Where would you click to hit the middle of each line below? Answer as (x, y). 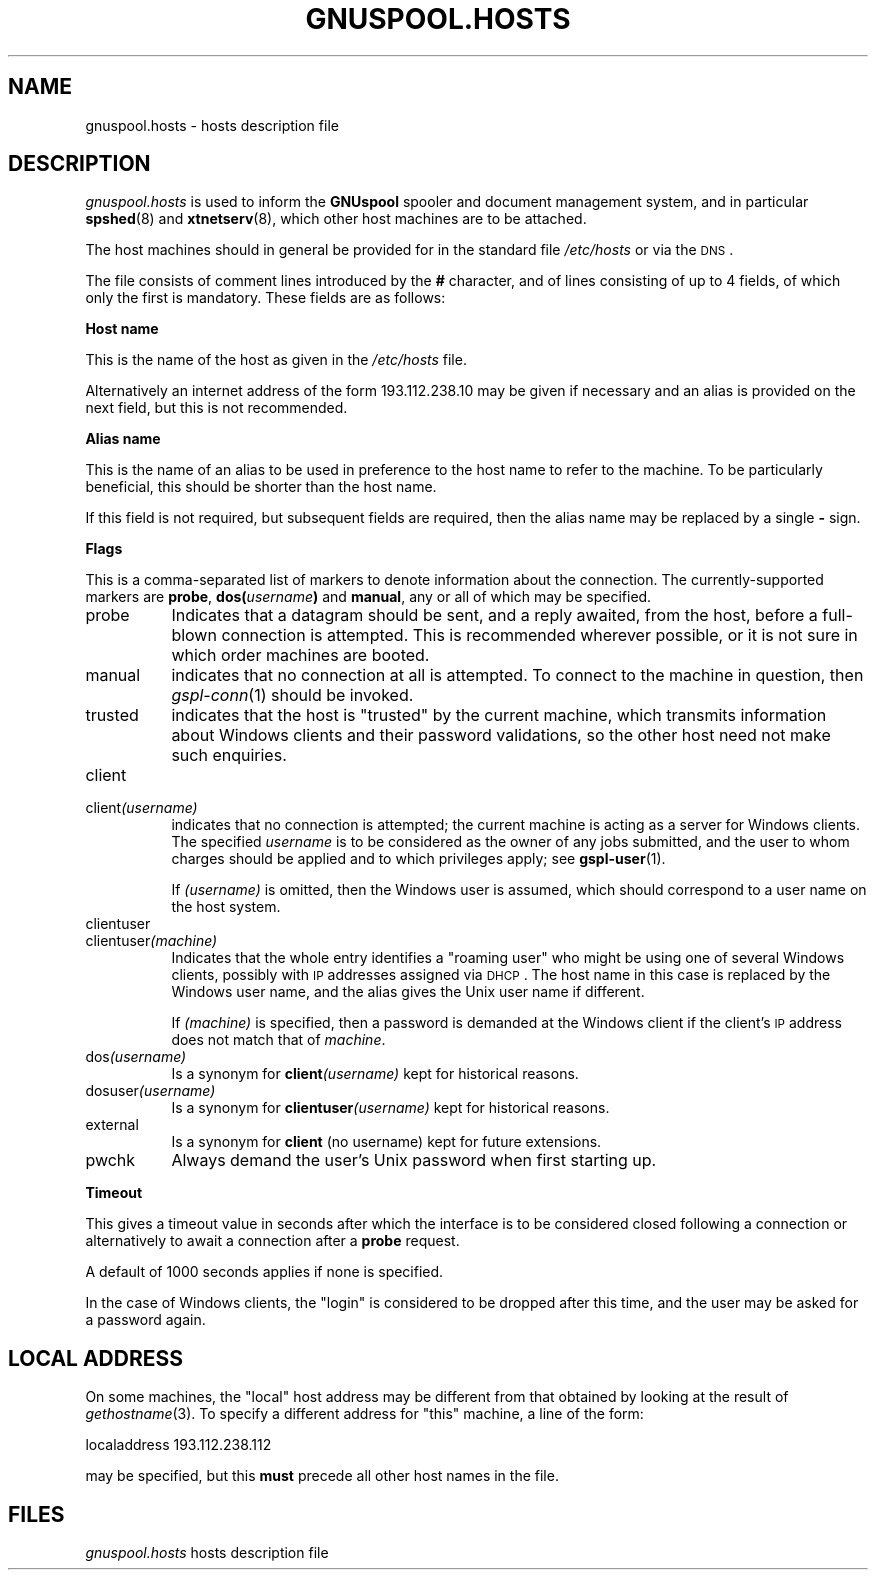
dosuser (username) (150, 1091)
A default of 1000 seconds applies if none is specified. (264, 1272)
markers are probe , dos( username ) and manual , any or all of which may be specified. (368, 597)
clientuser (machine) (151, 941)
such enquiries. (229, 755)
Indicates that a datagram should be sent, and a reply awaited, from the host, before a (494, 615)
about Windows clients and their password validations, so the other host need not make (501, 735)
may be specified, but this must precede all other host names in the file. (322, 1476)
